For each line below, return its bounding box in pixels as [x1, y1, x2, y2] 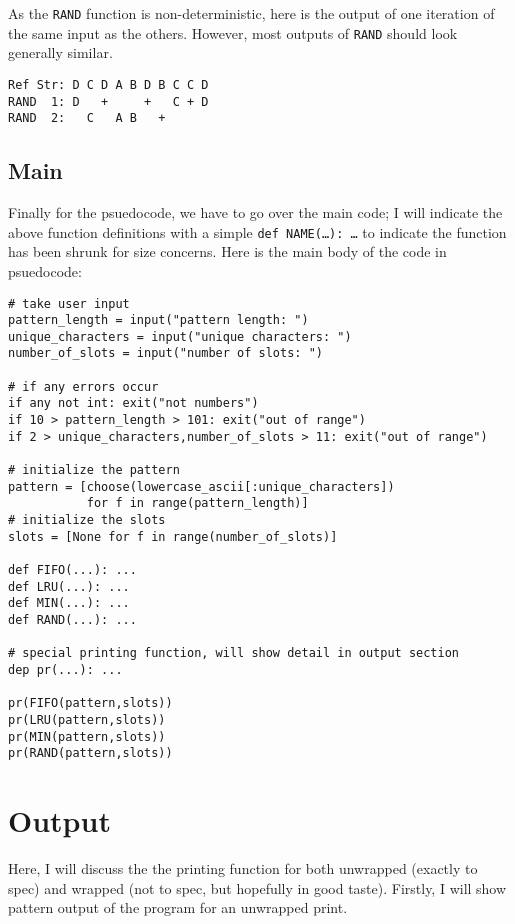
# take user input [8, 296, 130, 311]
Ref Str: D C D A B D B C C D [8, 77, 209, 92]
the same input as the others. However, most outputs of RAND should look [8, 22, 458, 43]
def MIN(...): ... [8, 596, 130, 611]
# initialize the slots [8, 513, 166, 528]
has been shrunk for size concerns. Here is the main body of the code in [8, 241, 447, 262]
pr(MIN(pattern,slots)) [8, 729, 166, 744]
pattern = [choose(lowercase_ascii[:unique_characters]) [8, 479, 395, 494]
